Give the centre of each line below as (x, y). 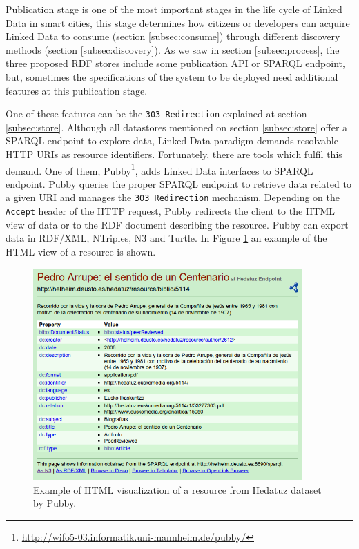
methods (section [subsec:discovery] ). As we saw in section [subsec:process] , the (173, 49)
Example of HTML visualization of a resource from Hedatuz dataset (177, 489)
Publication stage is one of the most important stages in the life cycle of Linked (174, 9)
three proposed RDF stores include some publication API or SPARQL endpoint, (175, 63)
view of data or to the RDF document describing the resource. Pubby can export (177, 224)
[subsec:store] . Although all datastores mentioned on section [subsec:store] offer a (177, 127)
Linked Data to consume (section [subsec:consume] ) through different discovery (173, 36)
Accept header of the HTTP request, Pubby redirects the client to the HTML (171, 211)
